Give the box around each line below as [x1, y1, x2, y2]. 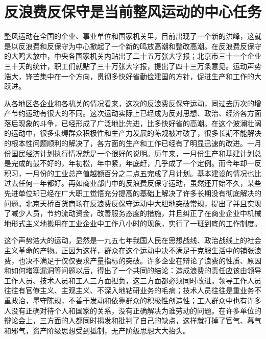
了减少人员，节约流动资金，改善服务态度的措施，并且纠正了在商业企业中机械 [4, 208, 261, 219]
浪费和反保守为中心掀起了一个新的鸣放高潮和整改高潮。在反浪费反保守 [25, 40, 261, 51]
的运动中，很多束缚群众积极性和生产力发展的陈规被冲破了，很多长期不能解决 [4, 128, 261, 138]
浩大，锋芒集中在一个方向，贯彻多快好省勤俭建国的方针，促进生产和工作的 [4, 70, 254, 81]
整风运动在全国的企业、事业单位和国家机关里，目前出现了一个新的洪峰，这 [4, 31, 254, 41]
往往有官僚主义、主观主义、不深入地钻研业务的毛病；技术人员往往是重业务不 [4, 285, 261, 296]
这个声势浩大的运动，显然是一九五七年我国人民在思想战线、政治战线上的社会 [4, 235, 261, 246]
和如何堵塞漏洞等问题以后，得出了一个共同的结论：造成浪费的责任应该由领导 [4, 265, 261, 276]
